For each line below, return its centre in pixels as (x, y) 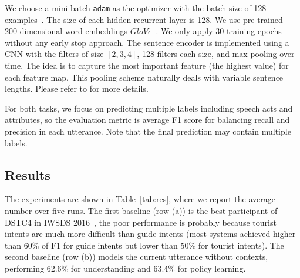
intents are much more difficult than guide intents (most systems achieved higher (150, 234)
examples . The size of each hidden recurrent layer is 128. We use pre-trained (144, 19)
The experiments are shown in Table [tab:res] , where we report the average (140, 199)
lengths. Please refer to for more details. (77, 88)
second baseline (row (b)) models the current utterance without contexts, (136, 257)
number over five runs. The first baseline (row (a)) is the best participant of (141, 210)
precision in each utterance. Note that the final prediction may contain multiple (148, 131)
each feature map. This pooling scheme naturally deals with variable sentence (144, 77)
